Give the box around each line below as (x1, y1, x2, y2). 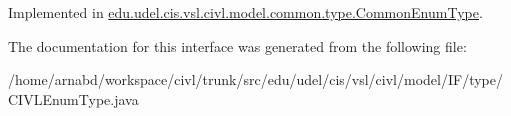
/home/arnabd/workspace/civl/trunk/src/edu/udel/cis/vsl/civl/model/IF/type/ (8, 69, 503, 90)
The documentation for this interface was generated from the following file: (8, 35, 467, 56)
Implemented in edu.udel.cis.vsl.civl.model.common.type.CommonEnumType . (8, 2, 483, 22)
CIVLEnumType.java (8, 88, 139, 109)
